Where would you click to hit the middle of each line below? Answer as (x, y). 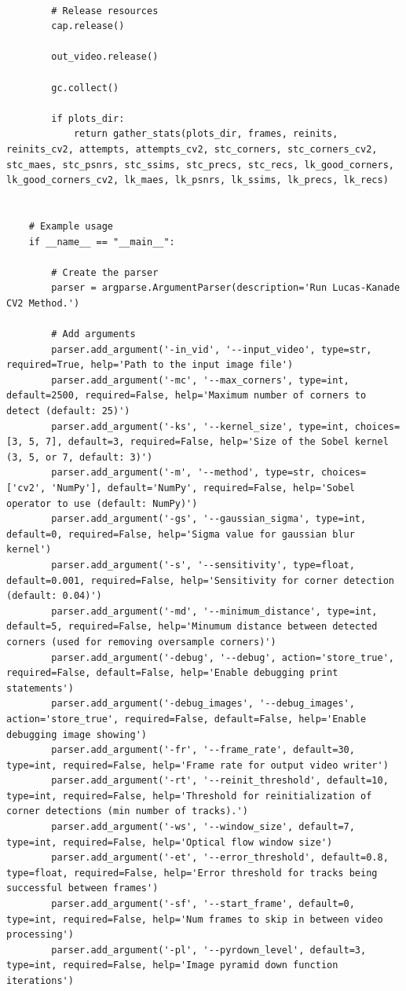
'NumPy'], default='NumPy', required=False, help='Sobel (203, 488)
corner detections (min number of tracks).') (127, 811)
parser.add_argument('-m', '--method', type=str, (183, 473)
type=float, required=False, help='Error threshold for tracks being (192, 873)
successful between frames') (82, 888)
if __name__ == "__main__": (102, 242)
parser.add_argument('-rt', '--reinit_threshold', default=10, (220, 781)
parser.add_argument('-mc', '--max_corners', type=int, (200, 380)
